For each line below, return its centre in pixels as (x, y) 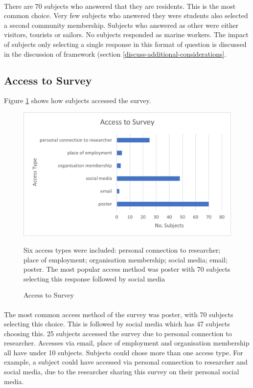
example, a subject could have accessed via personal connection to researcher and (126, 362)
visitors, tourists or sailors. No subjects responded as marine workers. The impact (126, 34)
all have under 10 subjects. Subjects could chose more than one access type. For (124, 352)
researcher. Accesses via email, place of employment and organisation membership (127, 343)
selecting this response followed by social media (94, 278)
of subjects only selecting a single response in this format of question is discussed (125, 44)
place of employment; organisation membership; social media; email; (126, 259)
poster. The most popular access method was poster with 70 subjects (127, 269)
